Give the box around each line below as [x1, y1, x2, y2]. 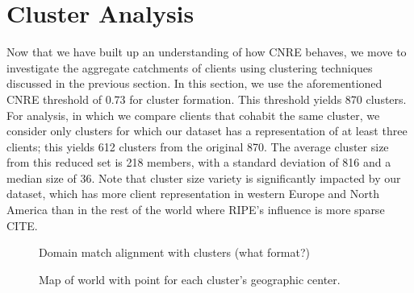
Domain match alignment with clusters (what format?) [39, 244, 311, 261]
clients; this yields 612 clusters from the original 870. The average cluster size [6, 138, 389, 155]
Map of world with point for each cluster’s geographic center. [39, 270, 341, 287]
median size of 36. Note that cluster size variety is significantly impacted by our [6, 169, 401, 186]
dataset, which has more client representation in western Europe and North [6, 185, 379, 202]
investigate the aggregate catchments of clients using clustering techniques [6, 59, 373, 76]
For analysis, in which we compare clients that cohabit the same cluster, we [6, 106, 380, 123]
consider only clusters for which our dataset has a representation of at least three [6, 122, 408, 139]
